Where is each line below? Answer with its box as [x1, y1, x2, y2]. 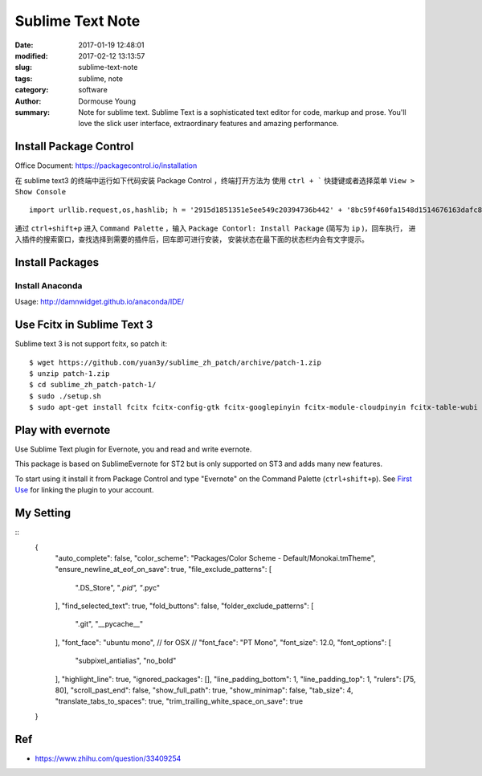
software [78, 85, 108, 95]
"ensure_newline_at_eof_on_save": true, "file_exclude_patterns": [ [55, 565, 272, 574]
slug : [14, 63, 32, 72]
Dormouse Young [78, 96, 137, 106]
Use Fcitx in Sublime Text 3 [14, 318, 153, 332]
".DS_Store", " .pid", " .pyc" [75, 582, 161, 592]
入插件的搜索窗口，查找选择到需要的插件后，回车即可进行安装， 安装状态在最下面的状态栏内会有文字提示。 [14, 235, 369, 244]
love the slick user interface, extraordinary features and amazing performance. [78, 119, 339, 129]
